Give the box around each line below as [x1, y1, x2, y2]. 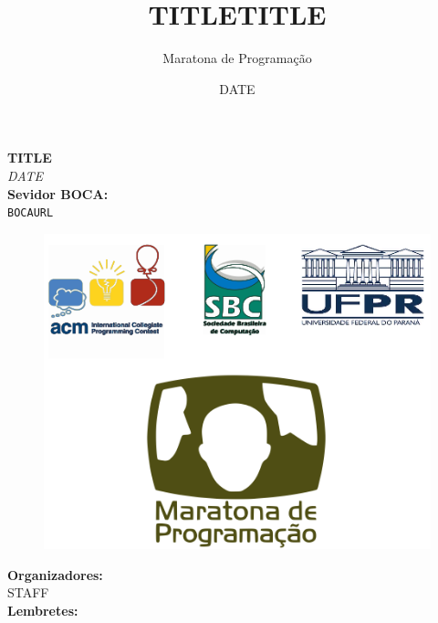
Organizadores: [7, 565, 103, 584]
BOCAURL [7, 206, 54, 220]
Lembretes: [7, 600, 78, 619]
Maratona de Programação [162, 48, 312, 68]
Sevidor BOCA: [7, 184, 109, 203]
